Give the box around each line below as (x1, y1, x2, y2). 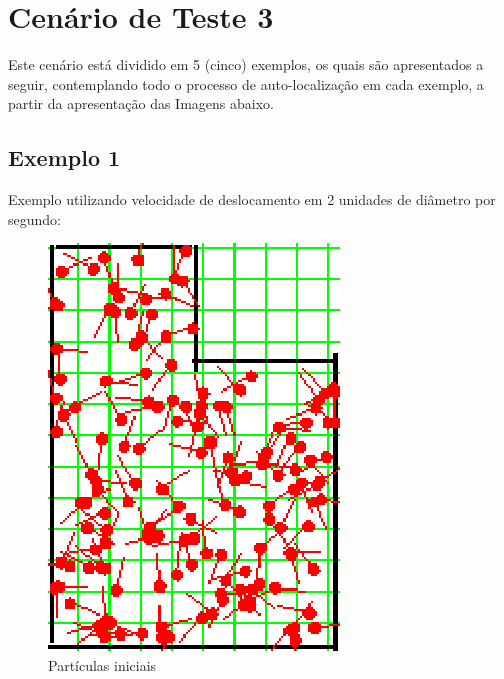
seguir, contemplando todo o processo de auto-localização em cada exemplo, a (8, 73, 484, 94)
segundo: (8, 208, 61, 229)
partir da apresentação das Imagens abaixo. (8, 93, 274, 114)
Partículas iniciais (48, 654, 157, 675)
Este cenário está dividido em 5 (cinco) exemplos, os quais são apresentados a (8, 54, 484, 75)
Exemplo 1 (8, 142, 121, 173)
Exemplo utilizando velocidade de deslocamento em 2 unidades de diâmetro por (8, 189, 496, 210)
